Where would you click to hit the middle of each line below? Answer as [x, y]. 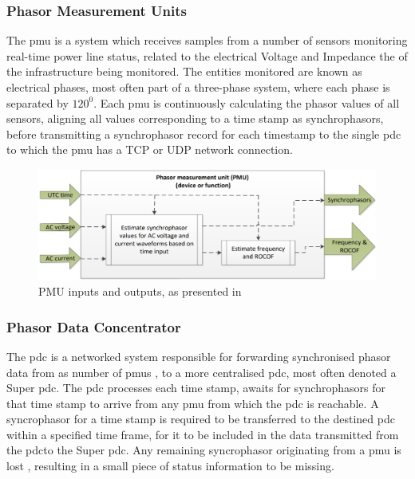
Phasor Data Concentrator [94, 326]
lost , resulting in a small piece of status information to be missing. [170, 466]
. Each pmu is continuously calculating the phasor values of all [247, 102]
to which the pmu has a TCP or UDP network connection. [150, 149]
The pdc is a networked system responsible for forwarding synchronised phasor [199, 356]
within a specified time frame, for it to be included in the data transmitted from [203, 434]
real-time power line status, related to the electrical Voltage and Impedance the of [207, 55]
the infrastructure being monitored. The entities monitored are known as [184, 71]
